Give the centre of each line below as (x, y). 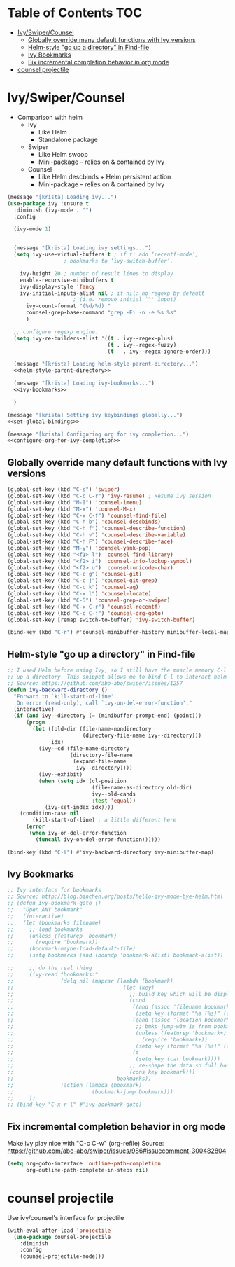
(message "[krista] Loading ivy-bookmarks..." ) (84, 383)
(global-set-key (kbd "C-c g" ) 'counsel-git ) (74, 574)
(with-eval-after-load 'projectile (59, 1231)
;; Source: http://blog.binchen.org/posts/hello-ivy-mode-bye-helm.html (115, 897)
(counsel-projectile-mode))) (62, 1256)
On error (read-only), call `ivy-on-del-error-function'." (104, 703)
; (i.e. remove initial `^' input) (125, 300)
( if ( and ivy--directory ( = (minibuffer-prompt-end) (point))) (107, 716)
